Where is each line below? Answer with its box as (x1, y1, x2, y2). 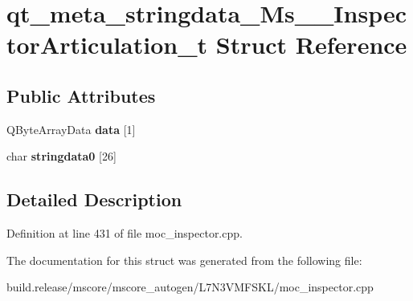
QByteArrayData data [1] (6, 120, 136, 137)
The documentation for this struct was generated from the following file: (6, 251, 362, 268)
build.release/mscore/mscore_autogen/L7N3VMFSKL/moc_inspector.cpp (6, 279, 374, 295)
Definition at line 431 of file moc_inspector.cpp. (6, 225, 243, 242)
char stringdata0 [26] (6, 148, 117, 165)
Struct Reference (215, 28, 407, 61)
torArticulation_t (6, 28, 208, 61)
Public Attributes (6, 83, 156, 108)
